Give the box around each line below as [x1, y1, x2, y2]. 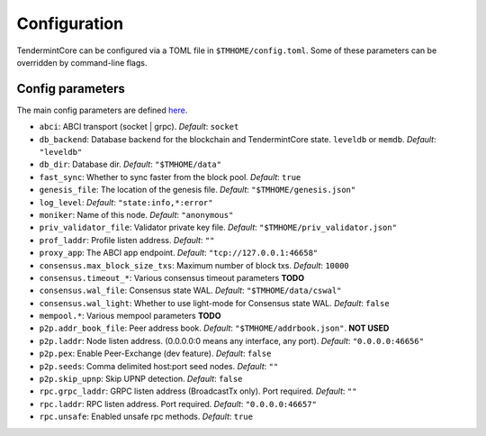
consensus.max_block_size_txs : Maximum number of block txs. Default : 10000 [39, 259, 350, 270]
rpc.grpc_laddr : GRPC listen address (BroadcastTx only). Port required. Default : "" [39, 386, 357, 396]
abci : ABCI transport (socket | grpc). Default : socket [39, 122, 239, 132]
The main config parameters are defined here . [16, 104, 188, 115]
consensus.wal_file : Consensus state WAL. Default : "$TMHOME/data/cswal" [39, 285, 342, 296]
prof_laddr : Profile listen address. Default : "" [39, 234, 215, 245]
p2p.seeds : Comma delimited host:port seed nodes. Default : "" [39, 360, 279, 371]
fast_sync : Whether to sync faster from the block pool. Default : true [39, 171, 301, 182]
